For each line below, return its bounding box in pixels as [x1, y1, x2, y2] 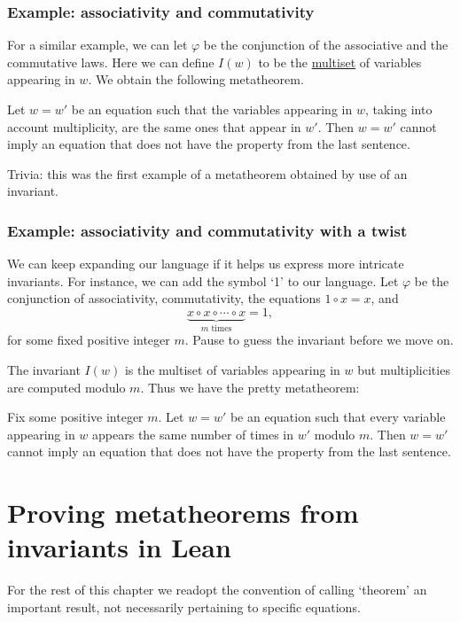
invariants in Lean [7, 529, 231, 565]
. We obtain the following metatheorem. [88, 70, 304, 89]
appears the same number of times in [92, 424, 294, 443]
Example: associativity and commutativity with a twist [7, 219, 408, 241]
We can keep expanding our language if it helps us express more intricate [7, 254, 404, 273]
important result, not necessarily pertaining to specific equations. [7, 597, 361, 616]
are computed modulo [7, 377, 126, 396]
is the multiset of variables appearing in [124, 361, 340, 378]
